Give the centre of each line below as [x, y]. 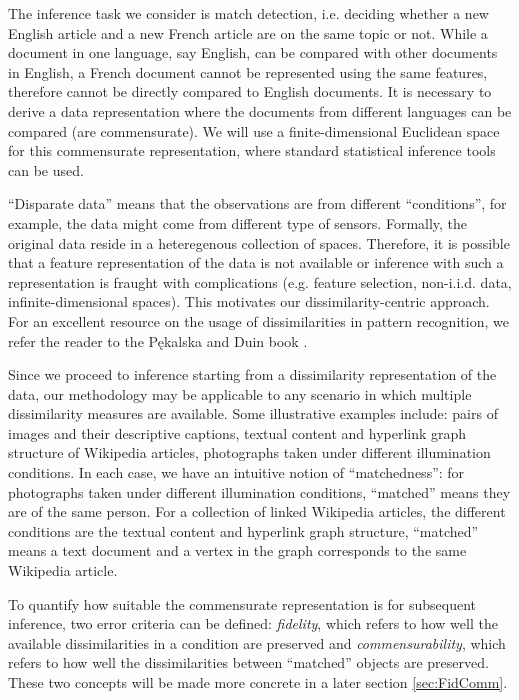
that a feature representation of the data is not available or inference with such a [256, 262]
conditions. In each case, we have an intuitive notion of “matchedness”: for [236, 472]
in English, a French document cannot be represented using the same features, [248, 71]
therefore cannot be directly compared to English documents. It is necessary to [250, 91]
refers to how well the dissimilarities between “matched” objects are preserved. [248, 662]
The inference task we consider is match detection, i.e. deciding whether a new [248, 13]
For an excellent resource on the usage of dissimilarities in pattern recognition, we [258, 320]
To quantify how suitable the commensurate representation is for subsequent [242, 603]
